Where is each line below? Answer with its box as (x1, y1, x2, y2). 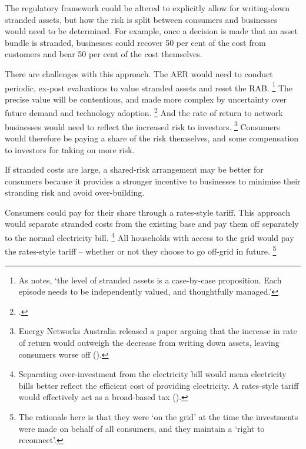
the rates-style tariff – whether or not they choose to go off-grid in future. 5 (5, 243, 277, 257)
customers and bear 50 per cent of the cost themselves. (5, 48, 202, 60)
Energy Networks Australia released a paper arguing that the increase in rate (18, 325, 297, 337)
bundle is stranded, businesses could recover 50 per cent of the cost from (5, 36, 266, 48)
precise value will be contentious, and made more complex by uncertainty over (5, 93, 287, 105)
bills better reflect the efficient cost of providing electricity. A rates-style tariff (18, 379, 299, 391)
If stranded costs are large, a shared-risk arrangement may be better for (5, 163, 264, 176)
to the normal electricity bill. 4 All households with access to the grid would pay (5, 230, 294, 243)
